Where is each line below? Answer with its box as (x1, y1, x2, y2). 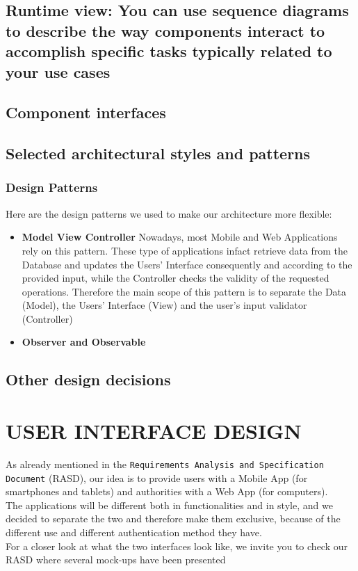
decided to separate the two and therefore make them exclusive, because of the (6, 511, 341, 526)
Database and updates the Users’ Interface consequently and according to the (22, 257, 352, 271)
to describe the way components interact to (6, 19, 325, 41)
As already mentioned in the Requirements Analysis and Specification (6, 456, 324, 471)
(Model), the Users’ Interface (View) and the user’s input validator (22, 298, 307, 312)
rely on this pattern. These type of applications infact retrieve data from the (22, 243, 348, 257)
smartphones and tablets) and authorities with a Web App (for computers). (6, 484, 328, 499)
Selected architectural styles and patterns (6, 143, 311, 164)
